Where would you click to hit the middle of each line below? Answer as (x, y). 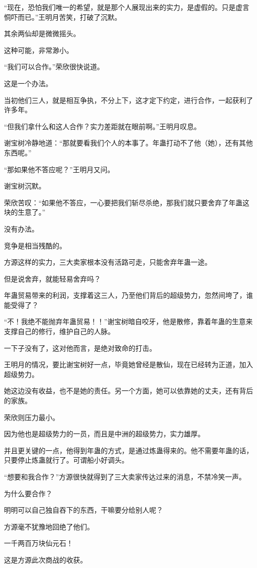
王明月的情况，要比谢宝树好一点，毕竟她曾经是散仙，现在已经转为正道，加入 (128, 364)
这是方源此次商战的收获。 (45, 559)
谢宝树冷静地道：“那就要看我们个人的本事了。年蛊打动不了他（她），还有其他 (128, 143)
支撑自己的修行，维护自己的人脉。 (59, 331)
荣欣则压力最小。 (32, 417)
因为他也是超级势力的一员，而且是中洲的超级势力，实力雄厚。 (104, 434)
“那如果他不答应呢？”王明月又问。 (59, 169)
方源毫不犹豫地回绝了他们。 (49, 526)
